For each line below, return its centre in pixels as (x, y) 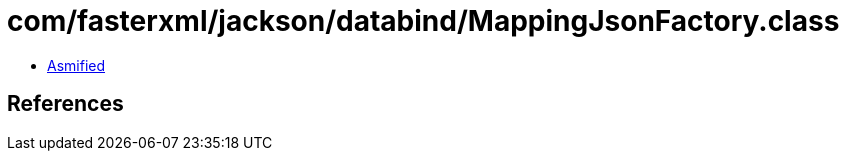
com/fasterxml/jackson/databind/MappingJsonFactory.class (423, 21)
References (65, 104)
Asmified (76, 65)
